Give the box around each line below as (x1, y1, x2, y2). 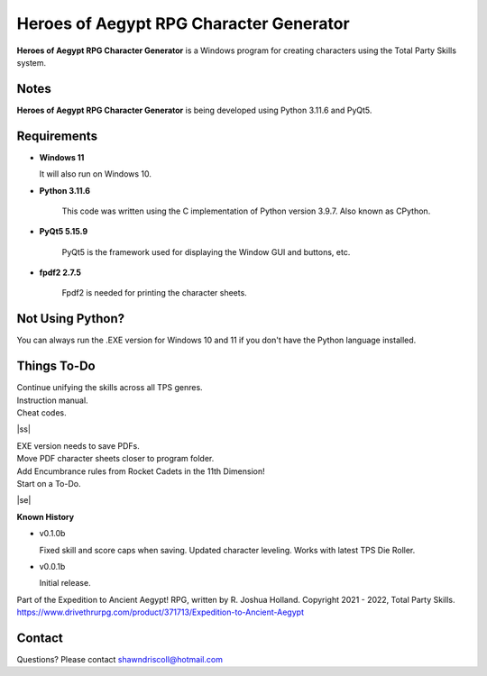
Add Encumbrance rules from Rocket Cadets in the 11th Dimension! (16, 465, 265, 477)
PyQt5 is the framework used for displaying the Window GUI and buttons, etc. (61, 246, 351, 257)
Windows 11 (39, 151, 85, 162)
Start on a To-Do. (16, 479, 81, 489)
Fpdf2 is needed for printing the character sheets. (61, 288, 247, 298)
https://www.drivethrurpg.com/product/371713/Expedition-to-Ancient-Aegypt (16, 607, 304, 617)
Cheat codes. (16, 407, 67, 418)
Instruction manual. (16, 395, 89, 406)
